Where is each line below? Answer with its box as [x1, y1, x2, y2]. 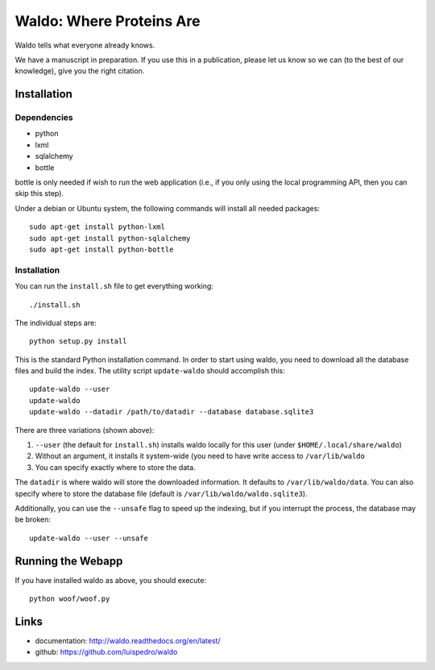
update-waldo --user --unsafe [29, 533, 149, 543]
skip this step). [14, 189, 64, 198]
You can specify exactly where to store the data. [35, 462, 197, 472]
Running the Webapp [14, 554, 123, 568]
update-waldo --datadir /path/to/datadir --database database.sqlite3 [29, 407, 314, 417]
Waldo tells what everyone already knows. [14, 40, 155, 50]
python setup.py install [29, 337, 127, 346]
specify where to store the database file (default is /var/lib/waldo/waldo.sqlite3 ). [14, 489, 308, 498]
